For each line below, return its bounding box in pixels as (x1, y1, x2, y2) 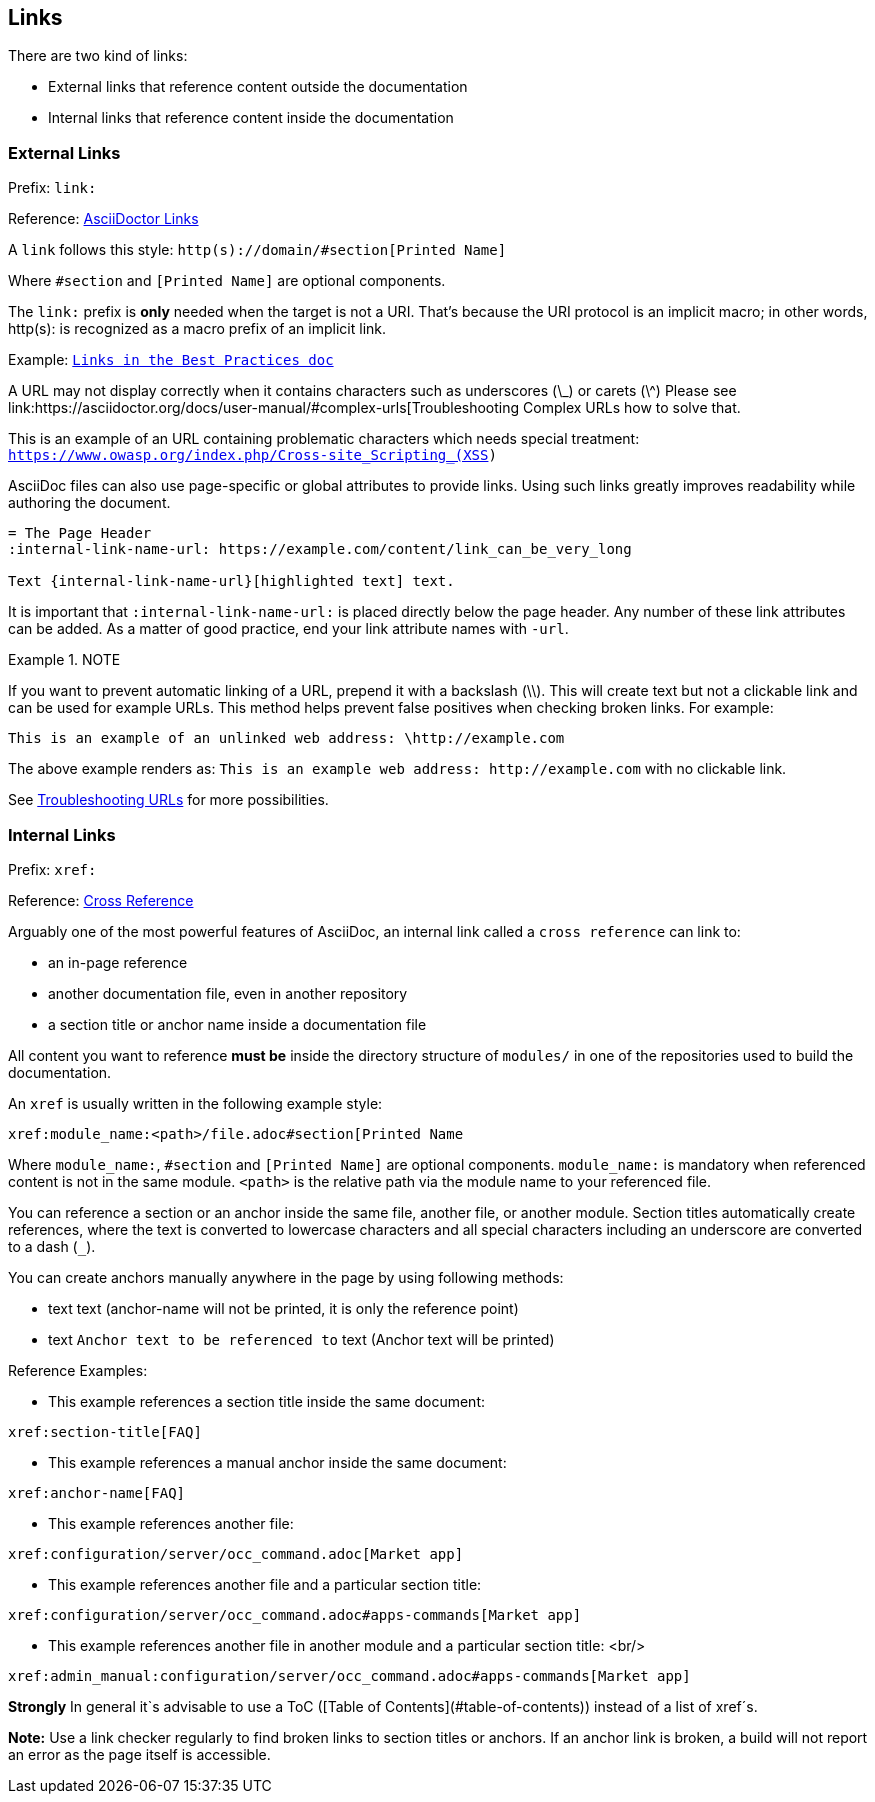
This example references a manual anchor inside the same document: (48, 1453, 507, 1471)
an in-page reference (48, 953, 188, 971)
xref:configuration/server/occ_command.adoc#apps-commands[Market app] (8, 1606, 582, 1623)
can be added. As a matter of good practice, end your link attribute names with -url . (8, 620, 569, 638)
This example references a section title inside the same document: (48, 1392, 486, 1410)
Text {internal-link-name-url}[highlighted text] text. (8, 573, 455, 590)
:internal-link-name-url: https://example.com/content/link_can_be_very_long (8, 541, 632, 558)
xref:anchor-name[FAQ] (8, 1484, 186, 1501)
